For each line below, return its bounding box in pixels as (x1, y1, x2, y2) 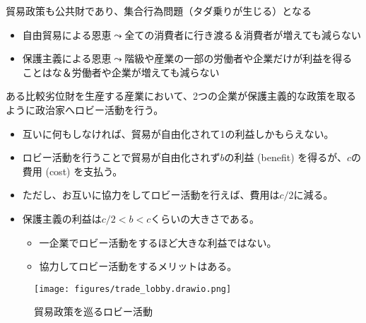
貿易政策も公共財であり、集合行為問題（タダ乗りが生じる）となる (6, 4, 312, 18)
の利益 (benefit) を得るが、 (224, 150, 347, 165)
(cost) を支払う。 (45, 163, 123, 178)
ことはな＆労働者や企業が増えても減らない (22, 64, 220, 79)
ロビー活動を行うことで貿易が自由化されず (22, 150, 220, 165)
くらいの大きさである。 (150, 211, 260, 225)
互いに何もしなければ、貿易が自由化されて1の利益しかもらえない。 (22, 126, 334, 141)
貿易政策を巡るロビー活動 (34, 304, 153, 319)
